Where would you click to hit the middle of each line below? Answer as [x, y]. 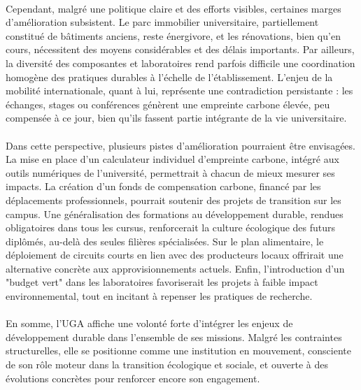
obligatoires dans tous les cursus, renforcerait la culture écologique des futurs [171, 228]
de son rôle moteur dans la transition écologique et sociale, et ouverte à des [167, 364]
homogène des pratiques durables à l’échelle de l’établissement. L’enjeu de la [169, 77]
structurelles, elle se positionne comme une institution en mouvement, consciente [178, 351]
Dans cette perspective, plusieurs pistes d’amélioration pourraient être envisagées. [180, 145]
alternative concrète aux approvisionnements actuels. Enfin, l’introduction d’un [175, 268]
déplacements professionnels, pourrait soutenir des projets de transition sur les [174, 200]
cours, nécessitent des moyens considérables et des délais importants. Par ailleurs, [180, 49]
